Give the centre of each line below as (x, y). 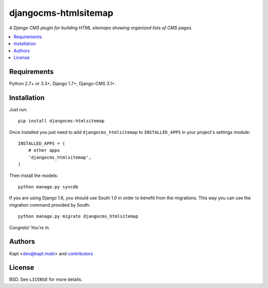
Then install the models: (34, 175)
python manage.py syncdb (48, 187)
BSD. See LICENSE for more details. (46, 280)
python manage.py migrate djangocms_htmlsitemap (78, 216)
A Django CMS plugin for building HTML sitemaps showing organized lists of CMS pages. (101, 28)
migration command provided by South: (50, 205)
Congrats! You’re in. (30, 228)
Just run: (18, 110)
